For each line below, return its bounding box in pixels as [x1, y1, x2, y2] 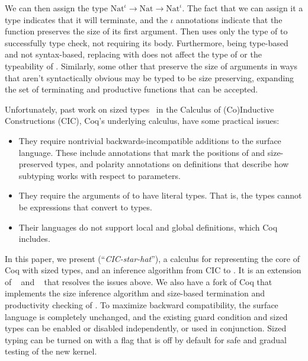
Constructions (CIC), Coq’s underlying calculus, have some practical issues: [5, 114, 280, 127]
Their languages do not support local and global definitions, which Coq [18, 221, 278, 233]
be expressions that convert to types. [18, 200, 152, 213]
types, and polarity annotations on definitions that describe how [56, 158, 289, 170]
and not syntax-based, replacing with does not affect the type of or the [5, 48, 262, 60]
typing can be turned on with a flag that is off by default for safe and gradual [5, 333, 287, 346]
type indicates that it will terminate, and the [5, 13, 168, 25]
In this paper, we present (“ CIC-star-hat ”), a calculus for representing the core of [5, 252, 300, 264]
